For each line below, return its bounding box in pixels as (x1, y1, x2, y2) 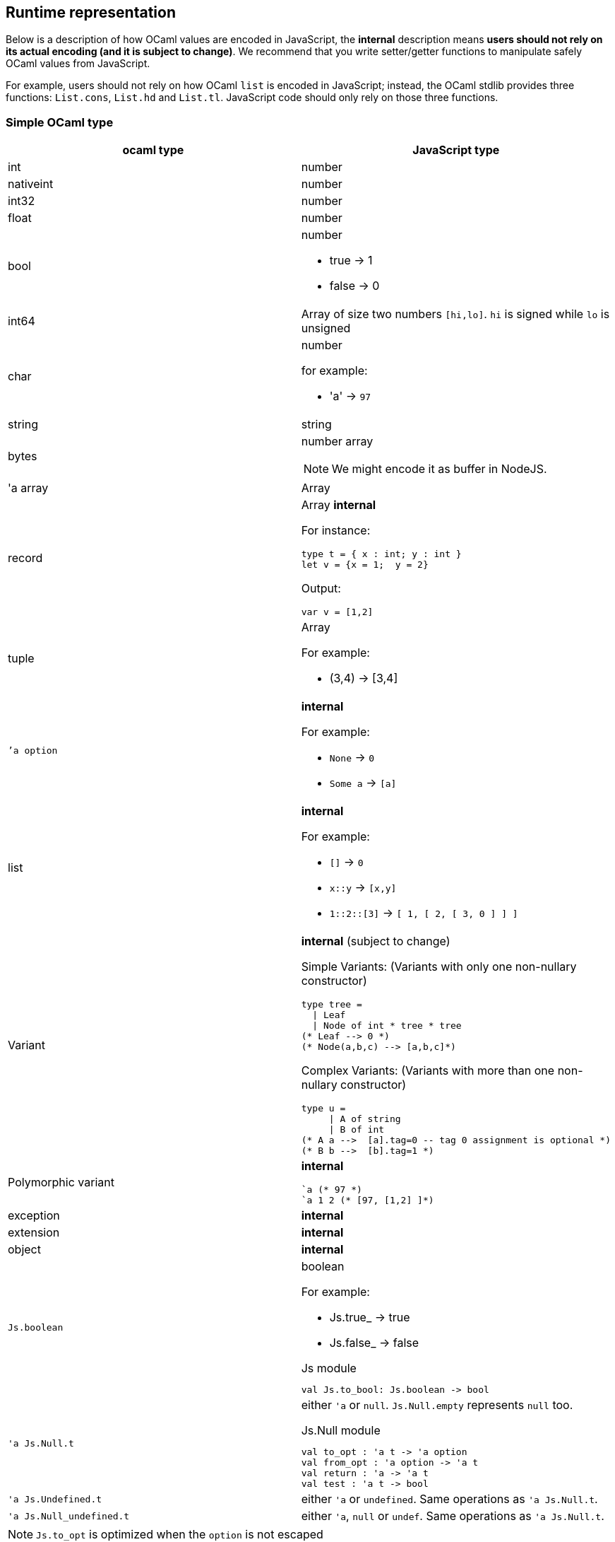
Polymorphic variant (8, 1175, 114, 1190)
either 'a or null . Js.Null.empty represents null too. (301, 1398, 573, 1413)
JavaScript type (412, 143, 500, 158)
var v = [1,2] (301, 607, 374, 618)
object (8, 1242, 41, 1257)
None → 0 (329, 750, 375, 765)
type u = (301, 1103, 346, 1114)
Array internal (301, 498, 376, 513)
